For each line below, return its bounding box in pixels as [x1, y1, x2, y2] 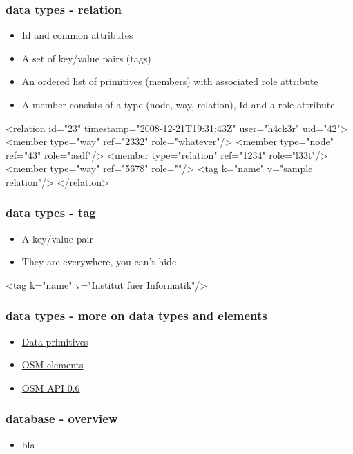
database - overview [6, 410, 118, 427]
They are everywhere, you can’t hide [21, 254, 177, 269]
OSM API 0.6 [21, 380, 80, 395]
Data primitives [21, 334, 88, 348]
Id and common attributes [21, 28, 133, 42]
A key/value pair [21, 231, 93, 245]
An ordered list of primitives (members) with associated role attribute [21, 74, 318, 88]
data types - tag [6, 204, 96, 221]
